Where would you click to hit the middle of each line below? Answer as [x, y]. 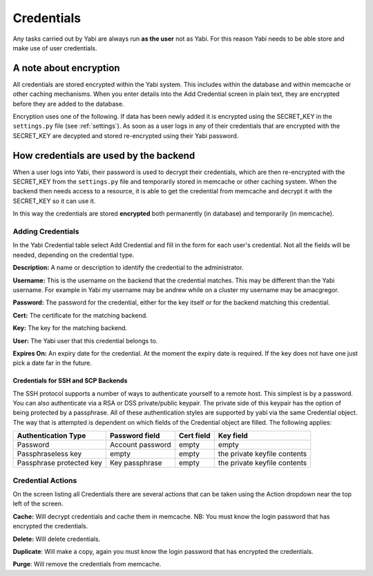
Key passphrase [136, 463]
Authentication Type [51, 436]
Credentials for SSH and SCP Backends [70, 381]
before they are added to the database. [68, 104]
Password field [135, 436]
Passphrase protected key [60, 463]
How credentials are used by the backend [104, 155]
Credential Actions [45, 480]
